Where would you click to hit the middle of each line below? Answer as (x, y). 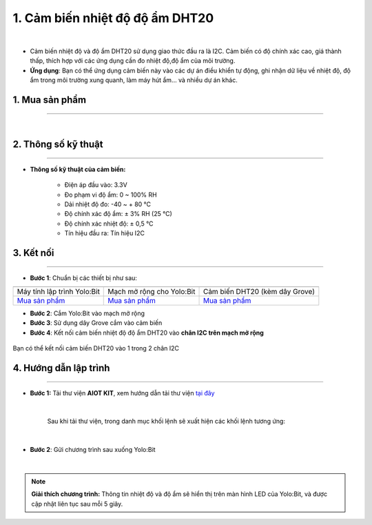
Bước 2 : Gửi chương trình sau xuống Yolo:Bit (93, 450)
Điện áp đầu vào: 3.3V (96, 185)
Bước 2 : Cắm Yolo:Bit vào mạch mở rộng (87, 313)
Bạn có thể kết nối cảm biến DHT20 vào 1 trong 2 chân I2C (96, 348)
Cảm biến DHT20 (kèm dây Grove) (259, 292)
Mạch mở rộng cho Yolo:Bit (152, 292)
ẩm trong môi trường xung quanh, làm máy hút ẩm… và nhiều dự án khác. (134, 80)
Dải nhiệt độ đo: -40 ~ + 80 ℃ (108, 204)
